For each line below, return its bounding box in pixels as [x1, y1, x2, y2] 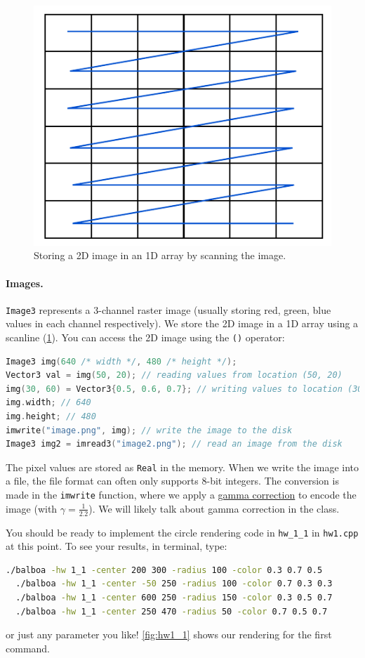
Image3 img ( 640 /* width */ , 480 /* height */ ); [6, 356, 237, 367]
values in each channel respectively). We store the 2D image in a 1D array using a [6, 316, 359, 331]
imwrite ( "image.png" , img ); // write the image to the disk [6, 425, 293, 435]
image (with [6, 501, 58, 515]
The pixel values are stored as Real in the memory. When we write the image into [6, 459, 359, 474]
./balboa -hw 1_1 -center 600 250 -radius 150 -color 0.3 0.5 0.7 [15, 592, 333, 603]
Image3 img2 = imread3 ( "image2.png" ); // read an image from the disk [6, 439, 343, 449]
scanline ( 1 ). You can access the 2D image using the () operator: [6, 329, 285, 344]
